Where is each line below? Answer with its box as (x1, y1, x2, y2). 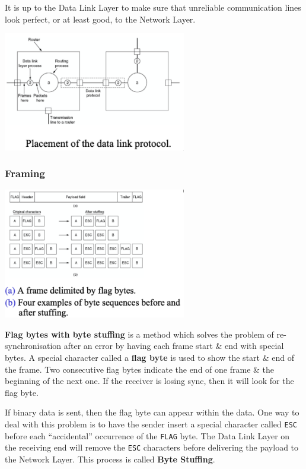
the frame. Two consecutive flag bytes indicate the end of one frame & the (5, 363, 275, 375)
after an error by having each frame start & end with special (63, 339, 284, 352)
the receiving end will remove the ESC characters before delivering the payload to (5, 441, 299, 454)
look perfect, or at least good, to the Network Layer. (5, 12, 196, 25)
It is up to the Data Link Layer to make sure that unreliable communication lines (5, 1, 301, 13)
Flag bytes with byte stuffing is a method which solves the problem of (5, 328, 274, 340)
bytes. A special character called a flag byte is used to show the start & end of (5, 351, 294, 363)
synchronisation (5, 339, 62, 352)
